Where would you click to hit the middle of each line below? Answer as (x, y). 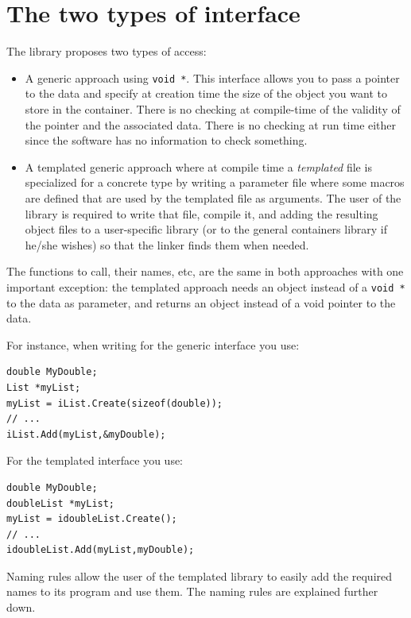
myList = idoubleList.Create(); (92, 519)
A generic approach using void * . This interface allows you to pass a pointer (212, 77)
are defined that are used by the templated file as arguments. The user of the (213, 197)
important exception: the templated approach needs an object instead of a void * (206, 286)
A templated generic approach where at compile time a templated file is (198, 166)
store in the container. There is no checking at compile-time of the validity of (213, 108)
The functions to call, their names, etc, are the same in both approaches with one (205, 271)
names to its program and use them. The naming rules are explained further (192, 591)
